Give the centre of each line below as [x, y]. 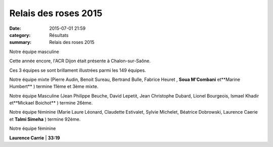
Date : [15, 28]
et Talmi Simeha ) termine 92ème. [45, 119]
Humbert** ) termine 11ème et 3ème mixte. [54, 86]
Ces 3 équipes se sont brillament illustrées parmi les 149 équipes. [78, 70]
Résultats [59, 35]
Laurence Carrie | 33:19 [35, 138]
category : [20, 35]
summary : [20, 42]
